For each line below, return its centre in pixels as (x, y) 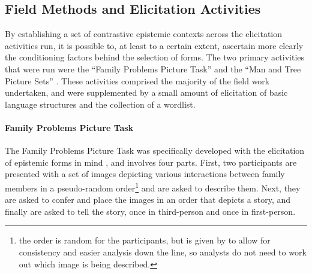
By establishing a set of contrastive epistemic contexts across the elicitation (144, 34)
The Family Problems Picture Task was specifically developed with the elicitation (155, 150)
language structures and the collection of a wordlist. (100, 104)
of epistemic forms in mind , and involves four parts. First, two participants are (151, 162)
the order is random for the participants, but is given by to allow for (145, 240)
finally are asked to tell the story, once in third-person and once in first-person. (150, 211)
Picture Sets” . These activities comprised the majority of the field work (137, 80)
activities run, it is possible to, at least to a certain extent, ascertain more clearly (154, 45)
